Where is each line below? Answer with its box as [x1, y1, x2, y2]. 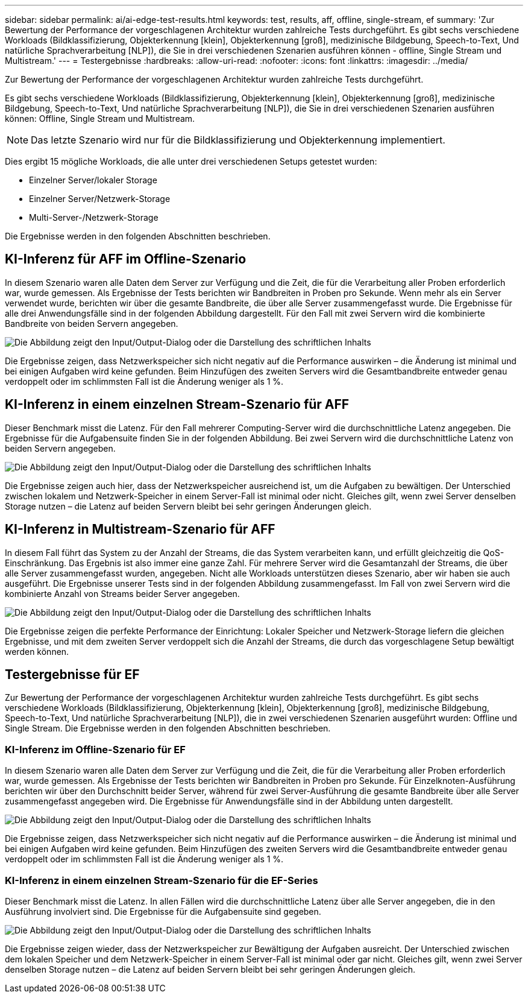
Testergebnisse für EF [5, 666, 140, 682]
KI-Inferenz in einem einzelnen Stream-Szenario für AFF [5, 397, 350, 412]
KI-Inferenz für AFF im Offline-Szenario [5, 251, 247, 267]
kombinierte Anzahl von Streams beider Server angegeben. [5, 588, 240, 599]
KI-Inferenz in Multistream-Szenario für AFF [5, 522, 275, 537]
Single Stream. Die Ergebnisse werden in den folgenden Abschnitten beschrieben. [5, 723, 331, 734]
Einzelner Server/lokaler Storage [29, 175, 157, 185]
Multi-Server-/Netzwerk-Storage [29, 212, 159, 223]
